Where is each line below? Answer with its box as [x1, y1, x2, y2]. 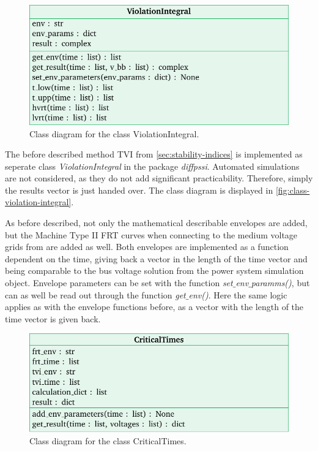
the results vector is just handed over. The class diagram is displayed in [5, 183, 273, 196]
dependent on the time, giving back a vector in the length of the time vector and [5, 252, 308, 265]
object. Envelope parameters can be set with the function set [5, 276, 233, 289]
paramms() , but [251, 276, 310, 289]
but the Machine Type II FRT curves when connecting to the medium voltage [5, 228, 298, 241]
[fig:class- [275, 183, 310, 196]
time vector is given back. [5, 312, 101, 325]
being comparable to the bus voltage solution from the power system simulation [5, 264, 304, 277]
